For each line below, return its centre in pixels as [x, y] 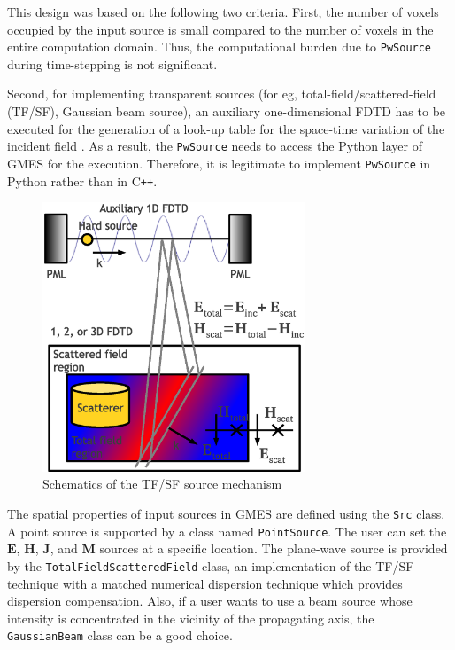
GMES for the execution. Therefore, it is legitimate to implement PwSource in [219, 163]
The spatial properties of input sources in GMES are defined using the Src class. [226, 513]
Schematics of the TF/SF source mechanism [162, 484]
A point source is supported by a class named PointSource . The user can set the [227, 531]
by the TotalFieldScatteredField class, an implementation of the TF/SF [211, 565]
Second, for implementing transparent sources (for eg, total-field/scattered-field [222, 94]
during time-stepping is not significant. [112, 63]
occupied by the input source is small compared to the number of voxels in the [220, 29]
